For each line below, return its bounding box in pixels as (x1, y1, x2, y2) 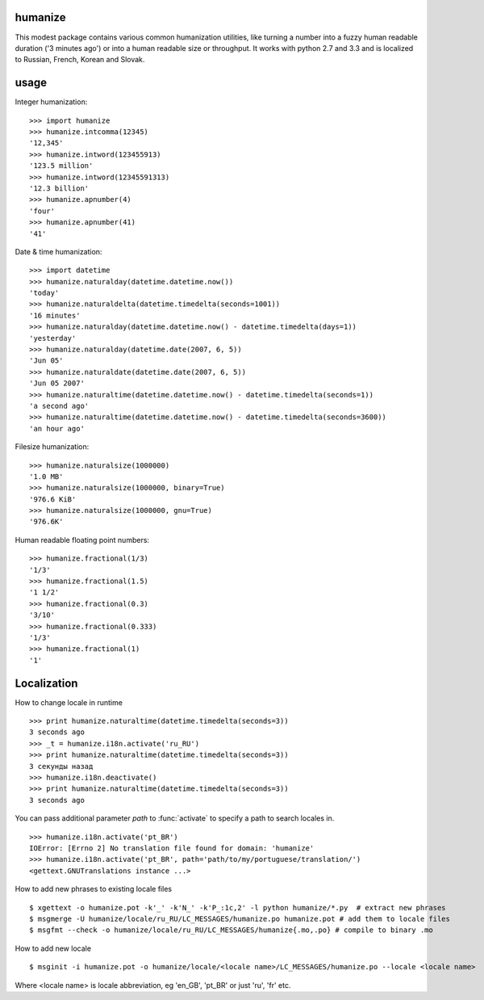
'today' (29, 288, 60, 298)
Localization (15, 676, 78, 690)
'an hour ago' (29, 424, 85, 433)
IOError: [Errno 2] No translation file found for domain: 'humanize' (29, 843, 315, 852)
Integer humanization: (15, 97, 88, 107)
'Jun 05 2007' (29, 379, 85, 388)
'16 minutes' (29, 311, 81, 320)
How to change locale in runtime (15, 697, 123, 707)
